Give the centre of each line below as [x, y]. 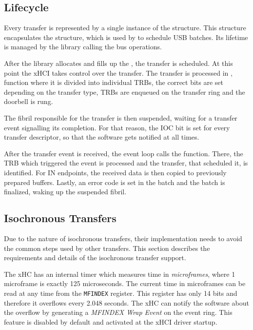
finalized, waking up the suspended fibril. [65, 192]
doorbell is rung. [29, 101]
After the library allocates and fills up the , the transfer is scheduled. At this [118, 63]
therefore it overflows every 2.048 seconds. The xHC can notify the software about [126, 302]
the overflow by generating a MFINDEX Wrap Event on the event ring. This [118, 312]
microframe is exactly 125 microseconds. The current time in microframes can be [125, 283]
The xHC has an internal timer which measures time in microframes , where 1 [120, 274]
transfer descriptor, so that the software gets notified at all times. [102, 137]
